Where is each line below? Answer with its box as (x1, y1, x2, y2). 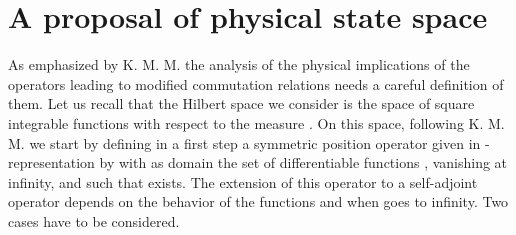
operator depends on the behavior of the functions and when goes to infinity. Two (8, 191, 509, 212)
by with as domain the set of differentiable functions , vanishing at (99, 152, 508, 173)
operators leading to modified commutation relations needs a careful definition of (8, 73, 504, 94)
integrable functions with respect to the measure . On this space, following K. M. (8, 112, 505, 133)
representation (8, 152, 95, 173)
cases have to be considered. (8, 210, 180, 231)
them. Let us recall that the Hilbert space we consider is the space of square (8, 93, 475, 114)
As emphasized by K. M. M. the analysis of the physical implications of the (8, 54, 470, 75)
